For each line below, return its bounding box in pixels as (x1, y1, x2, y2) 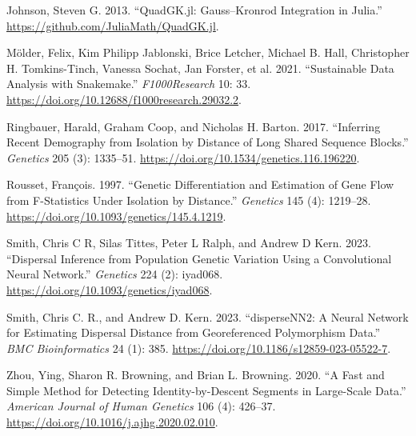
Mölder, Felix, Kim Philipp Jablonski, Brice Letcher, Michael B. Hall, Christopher (6, 44, 410, 61)
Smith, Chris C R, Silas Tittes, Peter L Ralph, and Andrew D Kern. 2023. (6, 234, 371, 251)
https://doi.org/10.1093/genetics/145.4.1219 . (6, 207, 226, 224)
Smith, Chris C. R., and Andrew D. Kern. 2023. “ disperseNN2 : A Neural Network (6, 308, 409, 325)
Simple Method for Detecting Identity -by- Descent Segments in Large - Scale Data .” (6, 382, 406, 398)
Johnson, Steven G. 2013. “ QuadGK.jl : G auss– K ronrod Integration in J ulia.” (6, 2, 382, 18)
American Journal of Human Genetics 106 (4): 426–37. (6, 398, 276, 414)
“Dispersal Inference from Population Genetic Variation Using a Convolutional (6, 250, 392, 266)
